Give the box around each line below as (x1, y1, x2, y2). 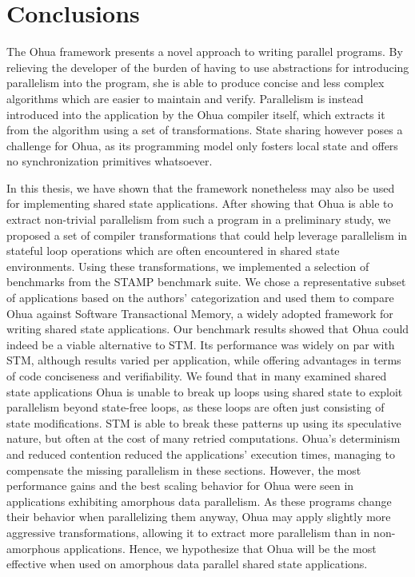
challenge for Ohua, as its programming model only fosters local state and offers (6, 137, 398, 153)
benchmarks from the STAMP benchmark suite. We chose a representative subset (6, 273, 406, 290)
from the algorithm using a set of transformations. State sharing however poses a (6, 121, 403, 138)
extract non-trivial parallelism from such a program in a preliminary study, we (6, 211, 391, 228)
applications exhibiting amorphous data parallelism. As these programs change (6, 492, 392, 509)
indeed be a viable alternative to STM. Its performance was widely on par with (6, 336, 395, 352)
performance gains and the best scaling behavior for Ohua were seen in (6, 477, 354, 494)
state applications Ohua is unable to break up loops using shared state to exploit (6, 383, 403, 400)
